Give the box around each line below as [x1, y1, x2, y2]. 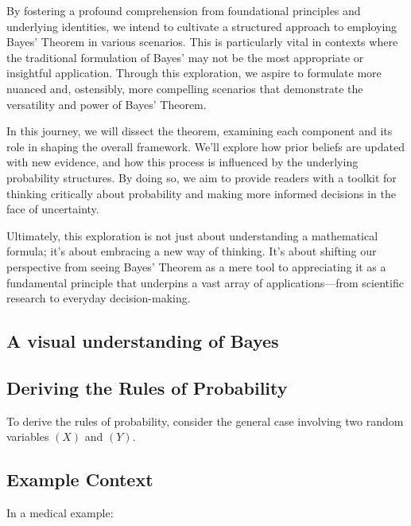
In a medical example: [6, 505, 114, 521]
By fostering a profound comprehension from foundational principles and [6, 2, 361, 18]
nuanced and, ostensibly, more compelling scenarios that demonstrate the [6, 80, 363, 96]
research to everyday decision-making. [6, 290, 191, 306]
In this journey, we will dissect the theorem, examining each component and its [6, 123, 393, 139]
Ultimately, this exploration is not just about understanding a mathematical [6, 227, 378, 244]
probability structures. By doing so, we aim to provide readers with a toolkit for [6, 169, 397, 185]
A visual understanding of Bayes [6, 329, 279, 353]
